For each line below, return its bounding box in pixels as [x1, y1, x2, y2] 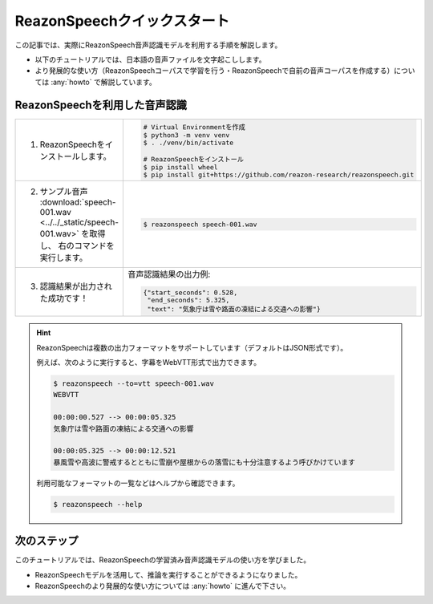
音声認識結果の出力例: [127, 269, 211, 280]
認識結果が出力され [39, 281, 112, 292]
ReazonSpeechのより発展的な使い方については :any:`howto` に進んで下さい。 [34, 581, 291, 590]
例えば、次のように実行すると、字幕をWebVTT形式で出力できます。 [36, 357, 261, 367]
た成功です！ [39, 293, 88, 304]
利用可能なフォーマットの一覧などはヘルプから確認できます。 [36, 478, 240, 488]
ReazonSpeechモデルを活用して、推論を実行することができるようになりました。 [34, 570, 302, 579]
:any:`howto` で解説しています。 [51, 77, 156, 87]
